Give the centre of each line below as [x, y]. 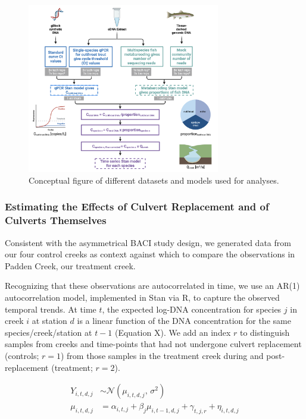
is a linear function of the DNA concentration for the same [184, 321]
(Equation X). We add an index [173, 332]
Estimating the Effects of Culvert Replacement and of [137, 207]
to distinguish [265, 332]
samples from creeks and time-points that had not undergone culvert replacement [153, 344]
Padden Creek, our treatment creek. [70, 265]
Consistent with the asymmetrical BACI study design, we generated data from [148, 242]
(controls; [22, 355]
